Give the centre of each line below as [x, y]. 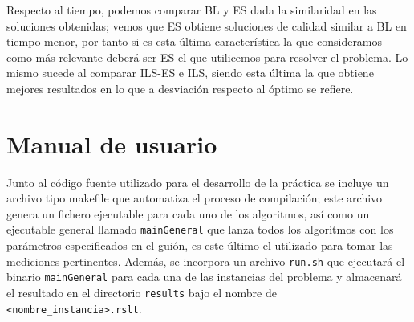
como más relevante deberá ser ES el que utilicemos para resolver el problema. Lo [207, 57]
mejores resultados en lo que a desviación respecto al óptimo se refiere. [180, 88]
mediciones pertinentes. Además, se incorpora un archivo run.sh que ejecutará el [206, 261]
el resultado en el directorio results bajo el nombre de [142, 293]
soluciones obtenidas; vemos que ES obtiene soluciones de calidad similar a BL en [207, 25]
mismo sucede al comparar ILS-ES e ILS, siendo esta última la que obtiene [190, 73]
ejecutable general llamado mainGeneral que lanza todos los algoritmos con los [200, 229]
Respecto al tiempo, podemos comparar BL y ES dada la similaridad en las [192, 10]
